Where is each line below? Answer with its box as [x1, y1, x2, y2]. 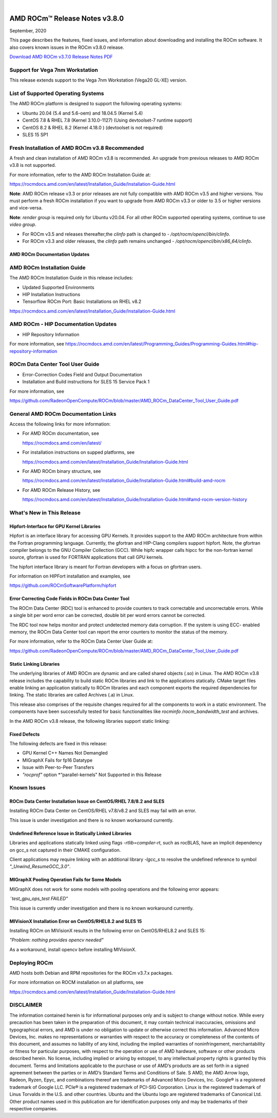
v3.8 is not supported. [9, 162, 56, 168]
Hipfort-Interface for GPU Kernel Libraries [9, 523, 101, 529]
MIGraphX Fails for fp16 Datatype [22, 757, 93, 763]
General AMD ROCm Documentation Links [9, 410, 116, 417]
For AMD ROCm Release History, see [22, 487, 101, 493]
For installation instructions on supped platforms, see [22, 449, 135, 455]
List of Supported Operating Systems [9, 90, 105, 97]
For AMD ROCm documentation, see [22, 430, 100, 436]
